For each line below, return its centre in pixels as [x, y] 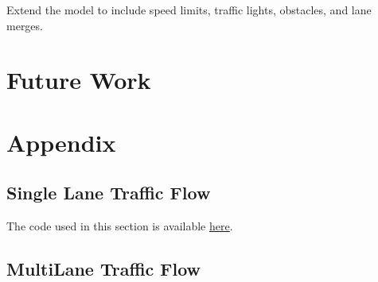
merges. [25, 25]
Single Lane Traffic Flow [109, 193]
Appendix [61, 142]
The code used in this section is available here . [120, 226]
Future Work [79, 80]
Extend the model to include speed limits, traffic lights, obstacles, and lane [189, 10]
